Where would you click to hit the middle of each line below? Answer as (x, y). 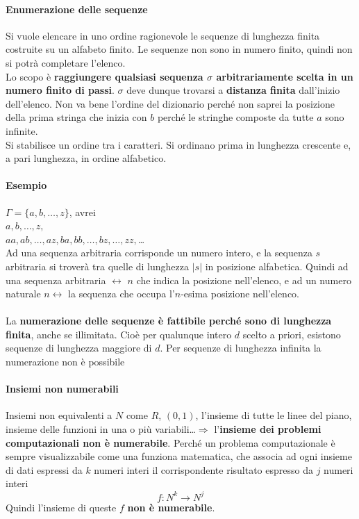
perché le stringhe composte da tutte (235, 117)
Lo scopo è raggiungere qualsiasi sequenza (105, 76)
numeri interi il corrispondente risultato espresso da (203, 469)
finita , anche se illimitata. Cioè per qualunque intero (119, 334)
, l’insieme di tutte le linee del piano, (274, 415)
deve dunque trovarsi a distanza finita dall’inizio (233, 90)
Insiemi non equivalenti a (59, 415)
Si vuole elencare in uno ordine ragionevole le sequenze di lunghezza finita (163, 35)
